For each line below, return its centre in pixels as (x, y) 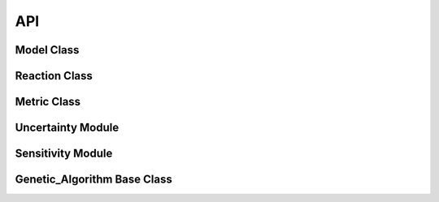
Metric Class (48, 102)
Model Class (47, 50)
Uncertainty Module (67, 128)
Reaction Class (54, 76)
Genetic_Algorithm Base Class (93, 180)
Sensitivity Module (64, 154)
